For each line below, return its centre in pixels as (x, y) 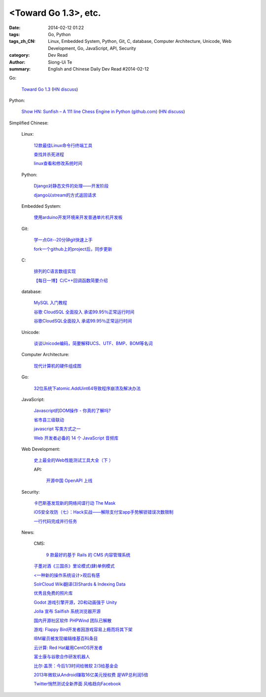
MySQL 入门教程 (50, 303)
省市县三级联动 (49, 420)
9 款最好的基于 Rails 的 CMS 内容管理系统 (88, 554)
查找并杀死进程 (49, 154)
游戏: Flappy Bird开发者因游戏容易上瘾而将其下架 (83, 629)
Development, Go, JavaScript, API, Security (92, 48)
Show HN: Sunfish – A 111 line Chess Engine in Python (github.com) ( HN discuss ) (103, 111)
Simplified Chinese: (29, 123)
